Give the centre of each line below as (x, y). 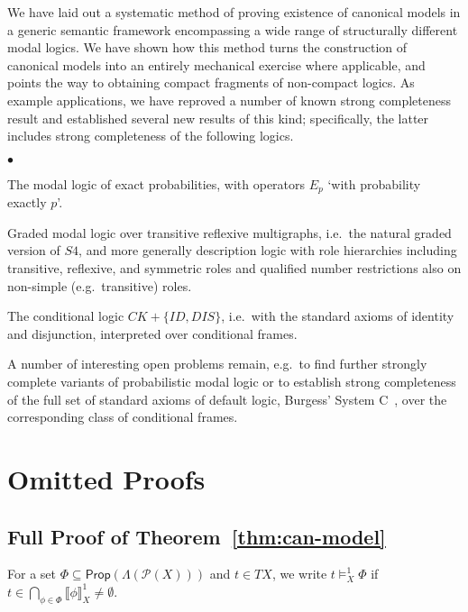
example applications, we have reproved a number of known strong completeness (229, 100)
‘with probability (374, 183)
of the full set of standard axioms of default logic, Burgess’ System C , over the (227, 399)
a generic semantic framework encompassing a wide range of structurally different (233, 29)
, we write (299, 574)
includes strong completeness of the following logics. (151, 136)
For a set (32, 574)
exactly (27, 202)
